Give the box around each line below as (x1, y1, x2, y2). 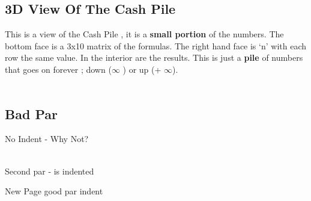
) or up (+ (122, 63, 162, 75)
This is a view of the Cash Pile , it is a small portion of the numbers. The (5, 28, 284, 40)
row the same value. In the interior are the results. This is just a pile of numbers (5, 51, 303, 64)
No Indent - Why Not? (5, 132, 89, 145)
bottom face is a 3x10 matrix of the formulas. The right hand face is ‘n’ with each (5, 39, 306, 52)
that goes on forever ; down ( (5, 63, 112, 75)
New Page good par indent (5, 185, 103, 197)
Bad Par (5, 104, 58, 123)
